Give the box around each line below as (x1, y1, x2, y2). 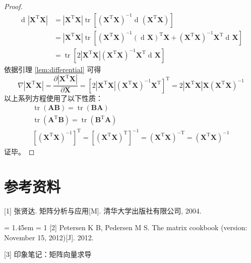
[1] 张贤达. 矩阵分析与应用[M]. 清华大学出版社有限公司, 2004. (4, 205, 202, 216)
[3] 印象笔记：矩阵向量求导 (4, 249, 92, 259)
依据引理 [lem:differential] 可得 (4, 64, 101, 74)
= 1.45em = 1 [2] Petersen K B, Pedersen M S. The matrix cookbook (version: (4, 222, 247, 233)
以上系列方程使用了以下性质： (4, 92, 103, 103)
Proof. (4, 1, 23, 11)
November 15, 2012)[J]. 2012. (4, 232, 94, 242)
